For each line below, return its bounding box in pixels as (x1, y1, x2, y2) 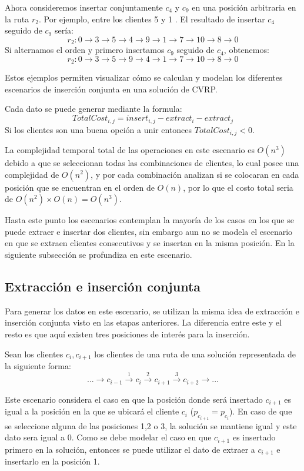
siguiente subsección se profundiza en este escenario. (5, 248, 192, 260)
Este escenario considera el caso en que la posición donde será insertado (5, 393, 263, 405)
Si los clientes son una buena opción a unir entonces (5, 123, 192, 135)
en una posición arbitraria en (192, 1, 296, 13)
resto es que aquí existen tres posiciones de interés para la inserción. (5, 327, 250, 340)
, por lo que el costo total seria (183, 181, 293, 193)
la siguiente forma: (5, 359, 71, 372)
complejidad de (5, 168, 59, 180)
